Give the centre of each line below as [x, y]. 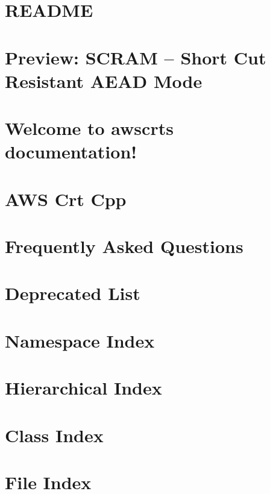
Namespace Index [80, 340]
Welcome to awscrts [89, 128]
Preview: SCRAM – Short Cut [136, 57]
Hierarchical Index [83, 388]
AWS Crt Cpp [66, 199]
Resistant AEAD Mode [104, 80]
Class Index [54, 435]
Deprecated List [73, 293]
